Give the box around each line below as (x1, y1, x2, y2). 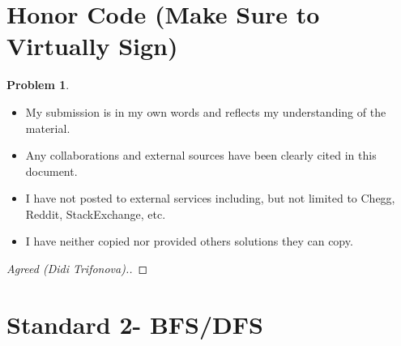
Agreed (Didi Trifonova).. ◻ (6, 260, 148, 277)
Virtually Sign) (6, 29, 178, 62)
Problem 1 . (6, 76, 70, 93)
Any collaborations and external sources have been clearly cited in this (25, 147, 377, 164)
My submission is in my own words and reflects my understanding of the (25, 103, 386, 120)
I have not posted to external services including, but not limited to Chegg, (25, 190, 395, 207)
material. (25, 119, 70, 136)
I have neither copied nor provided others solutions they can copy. (25, 233, 353, 250)
